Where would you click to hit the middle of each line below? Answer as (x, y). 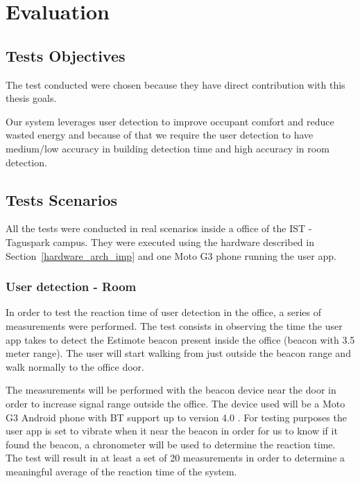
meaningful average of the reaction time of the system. (121, 471)
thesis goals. (31, 98)
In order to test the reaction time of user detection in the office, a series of (164, 312)
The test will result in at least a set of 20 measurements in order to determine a (175, 458)
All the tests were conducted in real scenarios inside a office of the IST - (159, 228)
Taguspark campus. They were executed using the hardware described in (160, 241)
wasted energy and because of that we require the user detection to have (160, 135)
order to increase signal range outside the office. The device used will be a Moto (175, 403)
